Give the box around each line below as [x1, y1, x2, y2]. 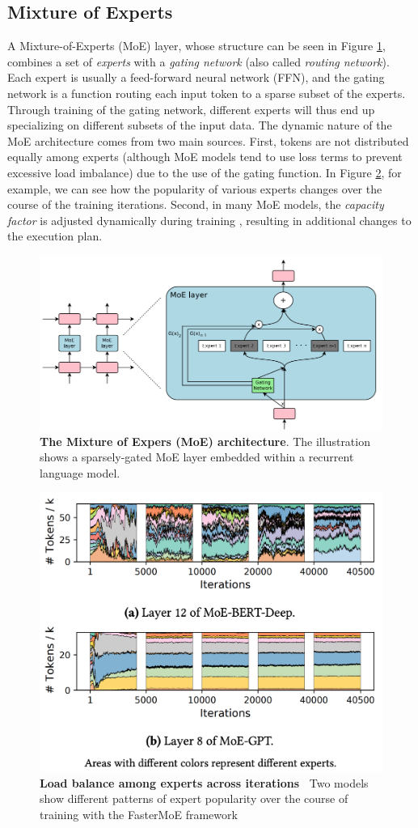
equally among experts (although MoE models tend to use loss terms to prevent [7, 148, 403, 165]
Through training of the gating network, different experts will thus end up [7, 100, 375, 117]
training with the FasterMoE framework [40, 806, 238, 823]
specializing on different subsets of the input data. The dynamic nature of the [7, 117, 392, 134]
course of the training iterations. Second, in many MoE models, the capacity [7, 196, 384, 213]
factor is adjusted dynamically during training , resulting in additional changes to [7, 211, 412, 228]
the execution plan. [7, 227, 103, 244]
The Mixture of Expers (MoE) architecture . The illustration [40, 432, 370, 449]
